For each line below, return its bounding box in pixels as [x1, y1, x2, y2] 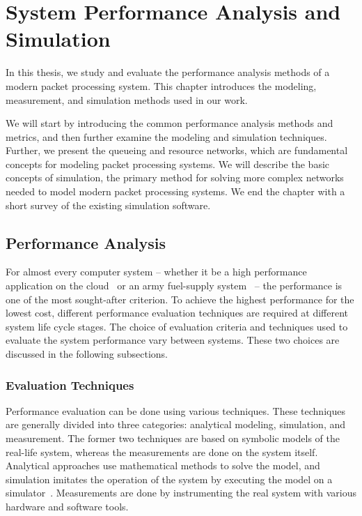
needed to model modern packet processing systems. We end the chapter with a [6, 184, 345, 199]
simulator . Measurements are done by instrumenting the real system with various [6, 485, 356, 500]
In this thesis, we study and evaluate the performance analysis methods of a [6, 65, 330, 79]
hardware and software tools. [6, 499, 129, 513]
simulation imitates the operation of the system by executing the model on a [6, 471, 333, 486]
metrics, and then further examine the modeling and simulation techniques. [6, 129, 327, 144]
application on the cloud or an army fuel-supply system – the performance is [6, 278, 343, 293]
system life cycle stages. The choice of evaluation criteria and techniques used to [6, 319, 348, 333]
